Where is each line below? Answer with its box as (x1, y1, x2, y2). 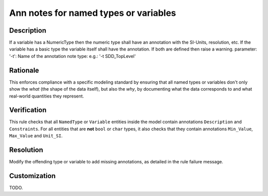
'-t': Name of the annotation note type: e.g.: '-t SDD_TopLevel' (9, 53, 136, 59)
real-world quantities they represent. (9, 93, 84, 99)
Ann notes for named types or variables (9, 7, 176, 18)
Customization (9, 171, 56, 180)
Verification (9, 106, 47, 114)
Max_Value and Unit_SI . (9, 133, 63, 139)
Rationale (9, 66, 39, 74)
